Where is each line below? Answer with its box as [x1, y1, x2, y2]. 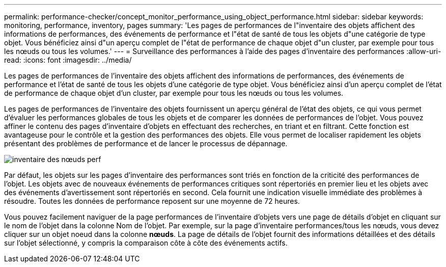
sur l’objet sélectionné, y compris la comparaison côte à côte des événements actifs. [4, 238, 288, 247]
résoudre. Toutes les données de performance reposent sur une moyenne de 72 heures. [4, 197, 300, 205]
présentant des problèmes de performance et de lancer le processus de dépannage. [4, 139, 288, 148]
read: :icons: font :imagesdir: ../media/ [4, 56, 132, 64]
